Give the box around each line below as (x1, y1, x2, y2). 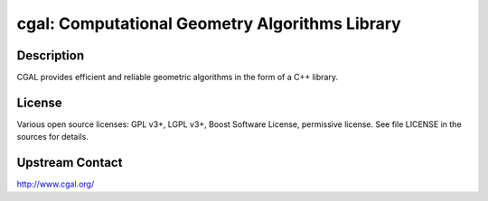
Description (16, 48, 85, 63)
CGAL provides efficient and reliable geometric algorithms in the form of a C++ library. (16, 72, 339, 83)
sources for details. (16, 132, 89, 142)
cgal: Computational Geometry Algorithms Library (16, 14, 401, 33)
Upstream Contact (16, 155, 123, 170)
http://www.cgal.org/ (16, 178, 95, 189)
